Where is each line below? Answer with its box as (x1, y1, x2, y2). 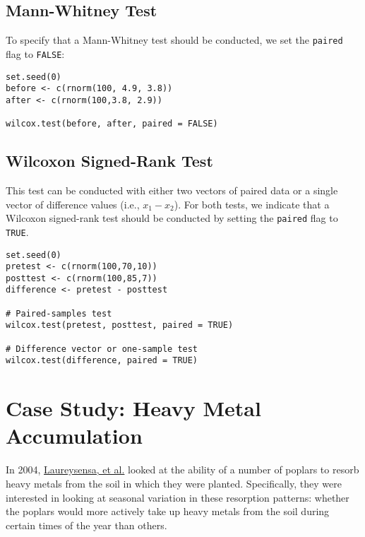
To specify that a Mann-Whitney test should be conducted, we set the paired (6, 33, 343, 47)
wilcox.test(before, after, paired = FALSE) (6, 119, 218, 129)
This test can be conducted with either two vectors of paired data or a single (6, 183, 338, 197)
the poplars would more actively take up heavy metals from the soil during (6, 504, 330, 519)
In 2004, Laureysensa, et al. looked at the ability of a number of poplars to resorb (6, 462, 359, 477)
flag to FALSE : (6, 46, 65, 61)
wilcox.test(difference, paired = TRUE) (6, 355, 198, 366)
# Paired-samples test (6, 308, 112, 319)
